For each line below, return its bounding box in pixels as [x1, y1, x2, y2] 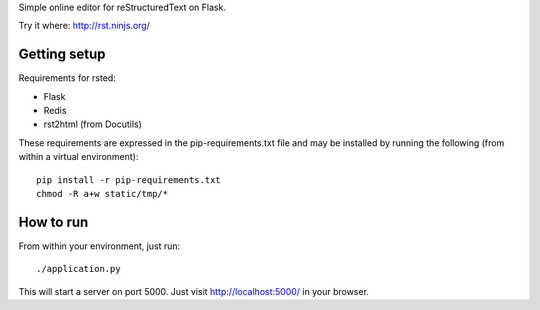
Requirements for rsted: [18, 72, 117, 84]
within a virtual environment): [18, 151, 139, 163]
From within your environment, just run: [18, 240, 181, 252]
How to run [18, 213, 89, 230]
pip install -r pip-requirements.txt [36, 174, 222, 185]
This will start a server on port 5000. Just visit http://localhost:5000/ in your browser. [18, 285, 370, 297]
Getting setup [18, 46, 106, 63]
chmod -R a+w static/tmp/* [36, 188, 169, 200]
